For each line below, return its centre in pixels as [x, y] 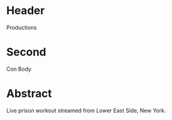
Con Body [19, 69]
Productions [22, 27]
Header [25, 11]
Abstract [29, 94]
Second [26, 52]
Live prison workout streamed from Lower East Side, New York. [86, 110]
